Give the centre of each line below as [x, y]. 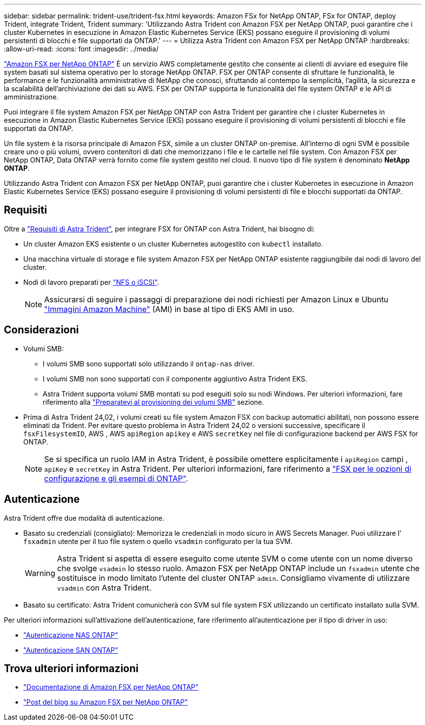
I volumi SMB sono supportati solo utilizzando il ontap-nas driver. [149, 363]
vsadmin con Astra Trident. [104, 587]
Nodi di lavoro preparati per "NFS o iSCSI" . [91, 282]
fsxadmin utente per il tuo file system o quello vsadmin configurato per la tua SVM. [158, 541]
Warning [40, 573]
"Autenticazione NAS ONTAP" [71, 635]
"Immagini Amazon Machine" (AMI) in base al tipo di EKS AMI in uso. [169, 309]
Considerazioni [41, 330]
